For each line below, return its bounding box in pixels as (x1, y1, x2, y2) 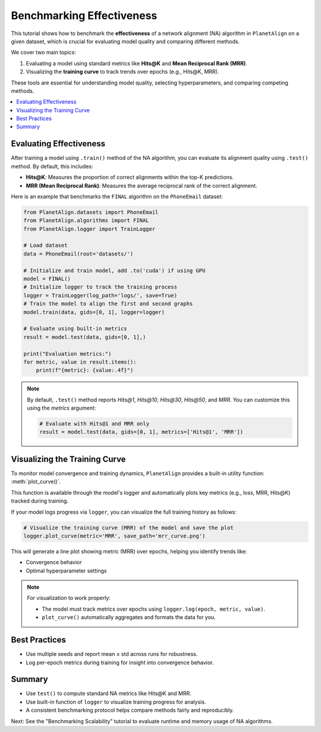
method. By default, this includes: (11, 162, 93, 169)
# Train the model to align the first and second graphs (23, 300, 193, 307)
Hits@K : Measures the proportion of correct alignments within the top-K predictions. (26, 174, 234, 181)
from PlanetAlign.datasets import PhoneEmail (23, 209, 159, 215)
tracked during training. (11, 497, 68, 505)
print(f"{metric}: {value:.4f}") (36, 367, 134, 374)
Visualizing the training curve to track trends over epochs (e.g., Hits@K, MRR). (26, 68, 219, 76)
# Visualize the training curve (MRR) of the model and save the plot (23, 524, 234, 531)
